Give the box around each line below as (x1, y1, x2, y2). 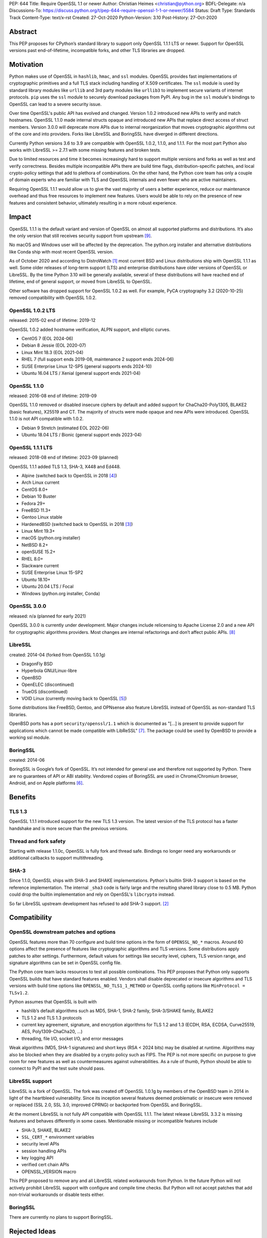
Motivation (9, 60, 44, 69)
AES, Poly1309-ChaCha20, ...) (21, 1029, 83, 1034)
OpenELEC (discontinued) (21, 681, 74, 688)
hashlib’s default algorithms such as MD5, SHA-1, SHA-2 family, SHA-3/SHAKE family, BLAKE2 (21, 1008, 214, 1014)
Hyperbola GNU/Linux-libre (21, 668, 77, 673)
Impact (9, 213, 32, 221)
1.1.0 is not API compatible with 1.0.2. (9, 416, 84, 422)
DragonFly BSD (21, 661, 53, 667)
